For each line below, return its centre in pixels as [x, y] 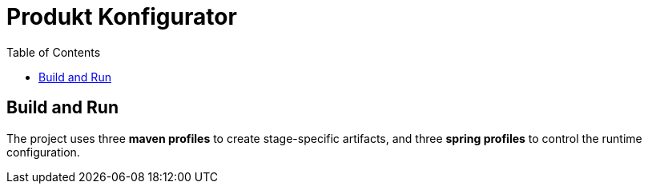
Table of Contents [54, 52]
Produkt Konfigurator [122, 17]
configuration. [43, 152]
